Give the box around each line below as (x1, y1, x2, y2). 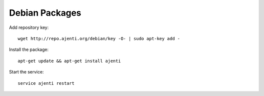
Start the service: (9, 69, 44, 75)
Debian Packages (9, 7, 82, 18)
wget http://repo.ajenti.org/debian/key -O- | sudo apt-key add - (18, 36, 180, 41)
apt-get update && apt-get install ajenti (18, 58, 121, 64)
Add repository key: (9, 24, 49, 30)
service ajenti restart (18, 80, 75, 86)
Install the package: (9, 47, 49, 52)
